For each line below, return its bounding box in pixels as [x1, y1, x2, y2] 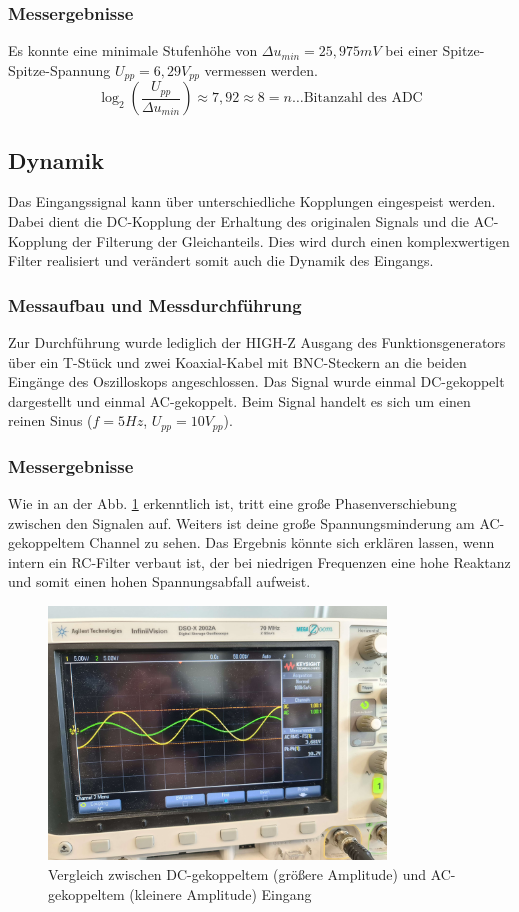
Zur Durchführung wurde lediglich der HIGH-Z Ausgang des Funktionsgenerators [8, 332, 506, 353]
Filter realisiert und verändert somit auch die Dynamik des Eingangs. [8, 250, 434, 271]
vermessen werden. [204, 59, 318, 80]
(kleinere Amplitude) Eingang [129, 883, 312, 904]
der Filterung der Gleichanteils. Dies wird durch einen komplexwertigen [72, 230, 510, 251]
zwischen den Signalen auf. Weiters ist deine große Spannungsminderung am [8, 512, 475, 533]
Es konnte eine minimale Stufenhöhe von [8, 40, 258, 61]
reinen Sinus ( [8, 410, 93, 431]
